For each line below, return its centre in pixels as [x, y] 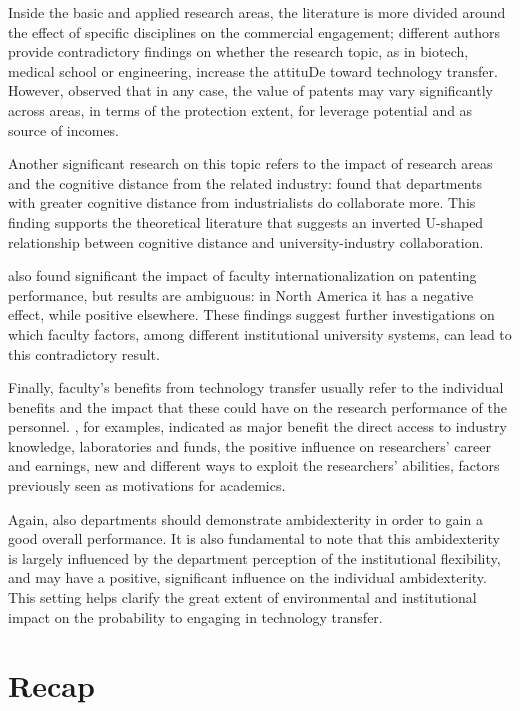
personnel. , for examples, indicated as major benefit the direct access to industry [257, 426]
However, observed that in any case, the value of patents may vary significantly [250, 90]
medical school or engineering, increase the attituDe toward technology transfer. [253, 70]
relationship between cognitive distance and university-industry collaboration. [246, 241]
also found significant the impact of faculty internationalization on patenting [242, 275]
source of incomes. [64, 129]
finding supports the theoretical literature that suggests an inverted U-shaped [246, 221]
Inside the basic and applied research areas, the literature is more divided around [257, 12]
